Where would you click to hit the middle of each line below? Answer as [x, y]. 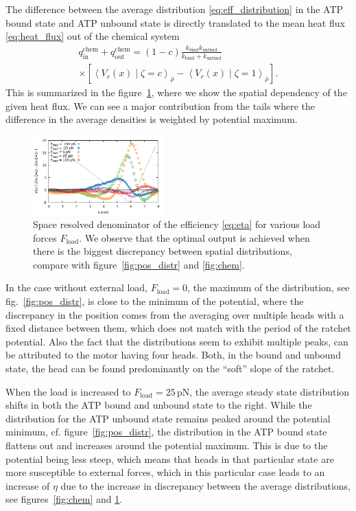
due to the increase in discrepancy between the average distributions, [205, 485]
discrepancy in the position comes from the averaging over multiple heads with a [175, 314]
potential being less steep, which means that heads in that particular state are [170, 458]
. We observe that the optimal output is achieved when [194, 237]
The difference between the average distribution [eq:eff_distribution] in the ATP [175, 9]
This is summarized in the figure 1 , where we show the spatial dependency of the [176, 92]
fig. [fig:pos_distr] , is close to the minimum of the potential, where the [155, 301]
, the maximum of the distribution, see [269, 287]
